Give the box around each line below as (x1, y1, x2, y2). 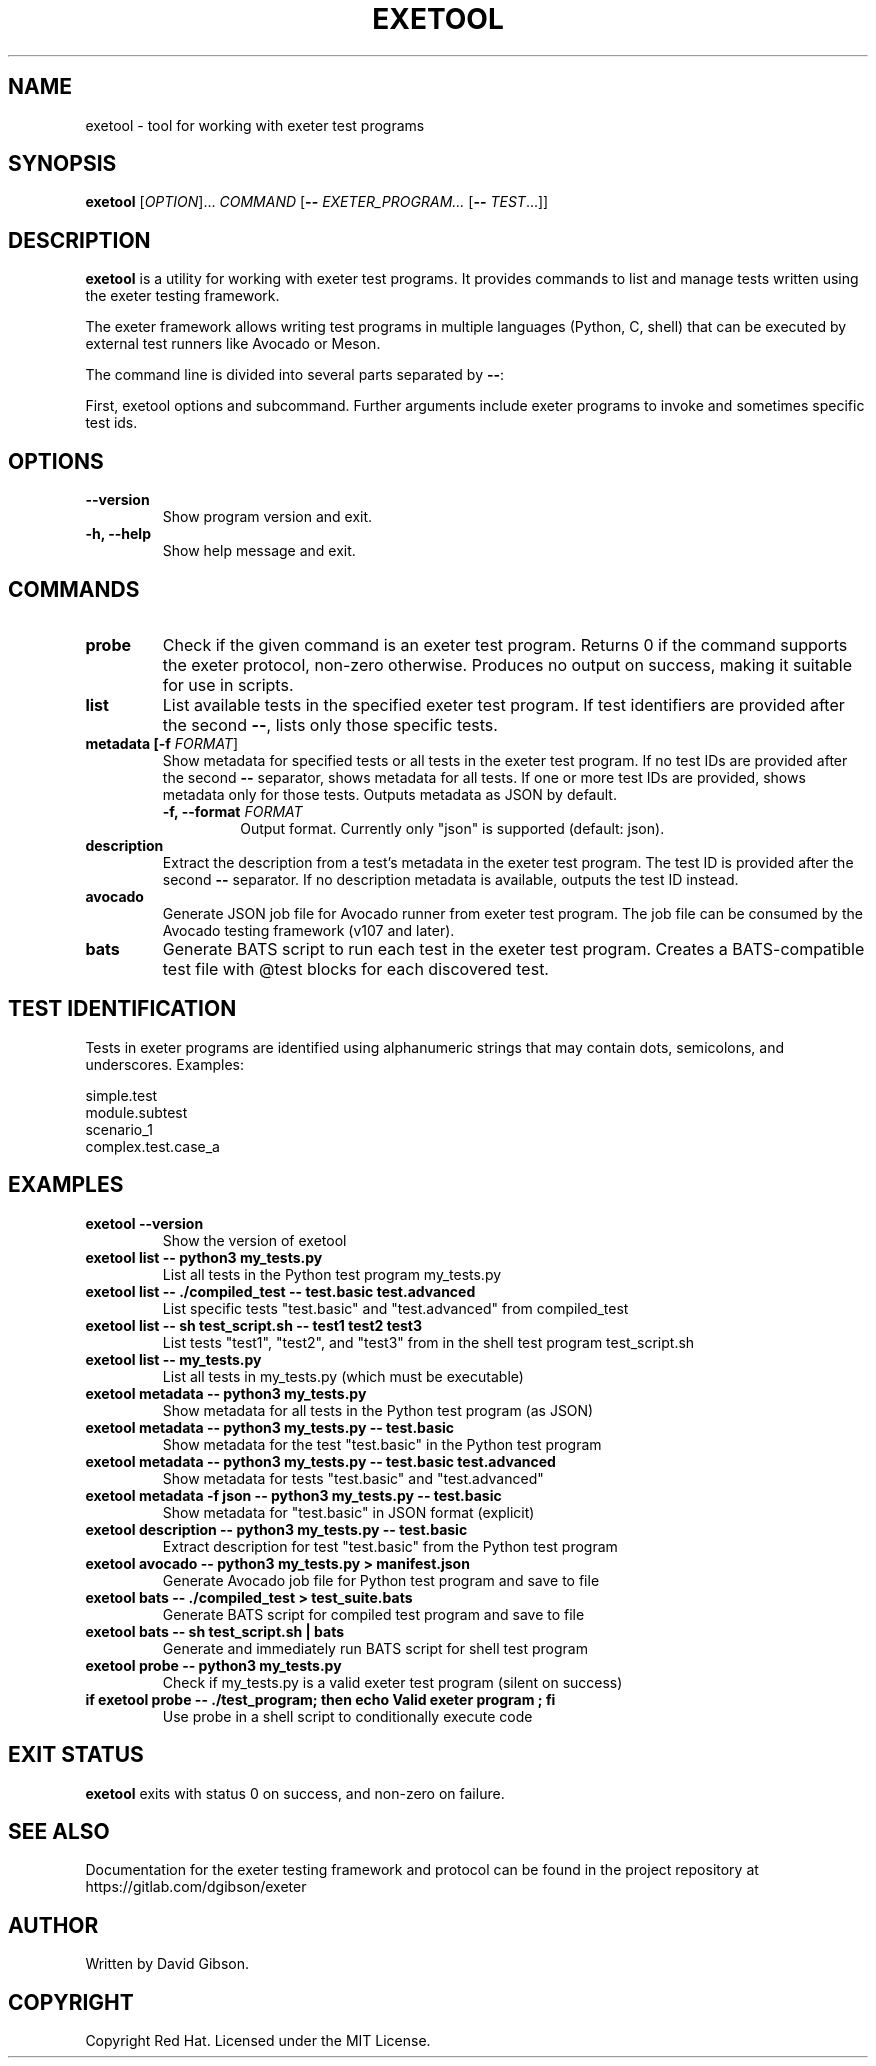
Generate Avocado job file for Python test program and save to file (162, 1571, 600, 1589)
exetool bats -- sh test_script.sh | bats (85, 1622, 345, 1640)
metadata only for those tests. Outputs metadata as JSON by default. (162, 785, 617, 803)
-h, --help (85, 525, 151, 543)
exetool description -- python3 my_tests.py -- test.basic (85, 1520, 468, 1538)
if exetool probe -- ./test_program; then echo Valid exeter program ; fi (85, 1690, 556, 1708)
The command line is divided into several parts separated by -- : (85, 366, 505, 384)
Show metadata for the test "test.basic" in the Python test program (162, 1435, 602, 1453)
